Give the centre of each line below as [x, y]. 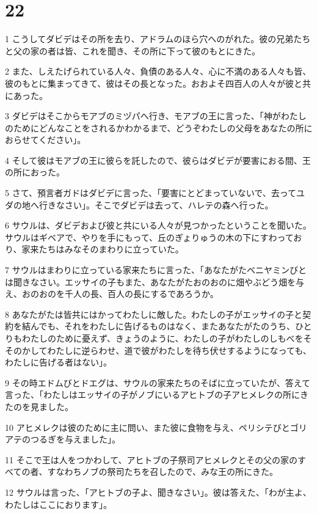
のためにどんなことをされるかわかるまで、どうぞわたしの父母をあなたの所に [159, 127]
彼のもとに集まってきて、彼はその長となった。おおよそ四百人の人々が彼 [149, 83]
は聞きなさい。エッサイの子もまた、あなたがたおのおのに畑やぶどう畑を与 [155, 281]
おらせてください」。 [46, 140]
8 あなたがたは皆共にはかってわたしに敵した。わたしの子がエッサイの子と [154, 314]
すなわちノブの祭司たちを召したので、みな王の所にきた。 [162, 472]
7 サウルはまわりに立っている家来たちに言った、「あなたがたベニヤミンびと [156, 270]
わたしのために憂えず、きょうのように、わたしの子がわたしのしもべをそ [167, 338]
